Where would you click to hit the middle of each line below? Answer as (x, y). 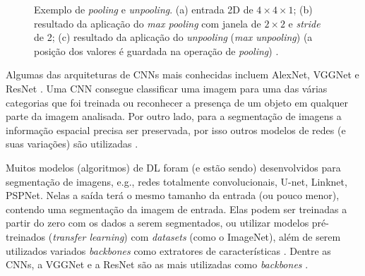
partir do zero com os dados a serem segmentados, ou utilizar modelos (157, 223)
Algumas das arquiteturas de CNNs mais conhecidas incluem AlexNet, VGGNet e (182, 74)
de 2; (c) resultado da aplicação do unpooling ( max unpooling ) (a (173, 37)
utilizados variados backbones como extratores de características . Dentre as (168, 250)
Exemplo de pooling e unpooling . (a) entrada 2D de (144, 9)
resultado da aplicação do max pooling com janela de (148, 23)
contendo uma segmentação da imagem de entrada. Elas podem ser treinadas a (176, 209)
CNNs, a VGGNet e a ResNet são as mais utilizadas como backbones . (157, 264)
